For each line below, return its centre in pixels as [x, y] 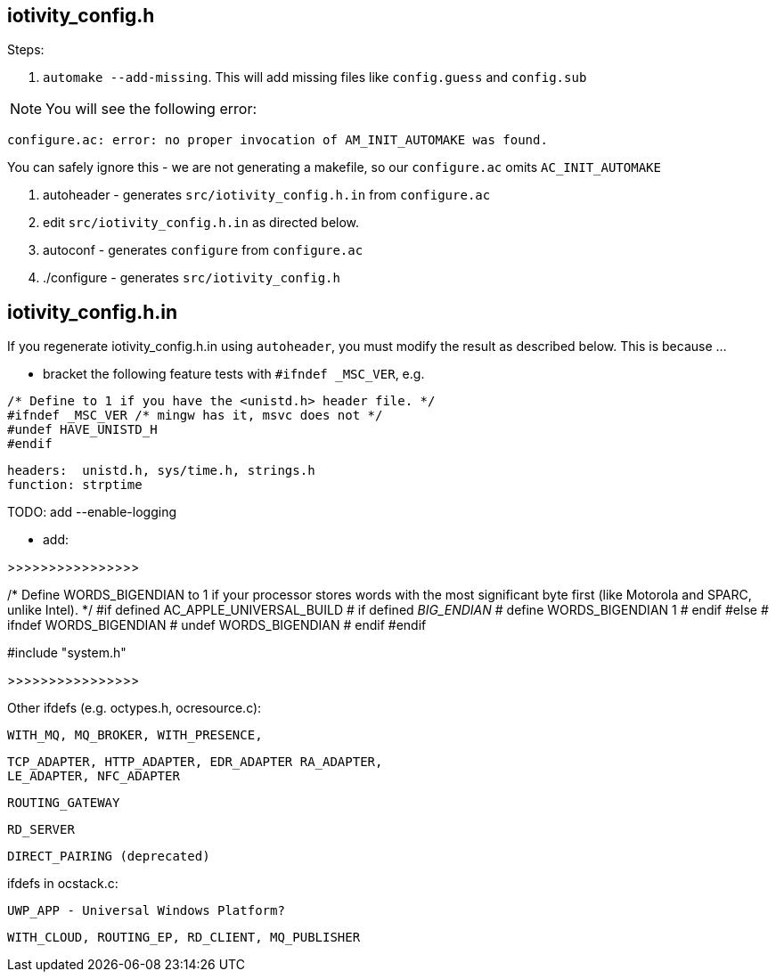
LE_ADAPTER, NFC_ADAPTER [94, 776]
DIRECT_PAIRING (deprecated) [109, 857]
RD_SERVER [41, 830]
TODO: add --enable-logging [92, 512]
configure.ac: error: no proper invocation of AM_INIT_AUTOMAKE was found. [278, 140]
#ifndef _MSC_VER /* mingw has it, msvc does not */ [195, 416]
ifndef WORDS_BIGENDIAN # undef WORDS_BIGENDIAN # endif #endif [217, 625]
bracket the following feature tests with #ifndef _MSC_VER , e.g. [234, 374]
